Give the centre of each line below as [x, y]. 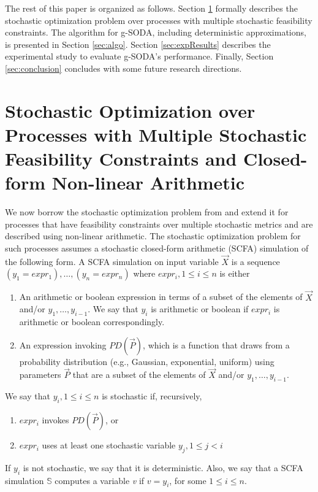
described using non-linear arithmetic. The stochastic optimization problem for [153, 236]
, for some [188, 480]
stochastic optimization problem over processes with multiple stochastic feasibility [159, 20]
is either [235, 273]
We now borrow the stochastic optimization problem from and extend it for [147, 212]
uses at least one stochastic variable [109, 445]
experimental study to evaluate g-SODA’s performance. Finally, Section [139, 56]
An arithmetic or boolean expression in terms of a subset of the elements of [161, 297]
